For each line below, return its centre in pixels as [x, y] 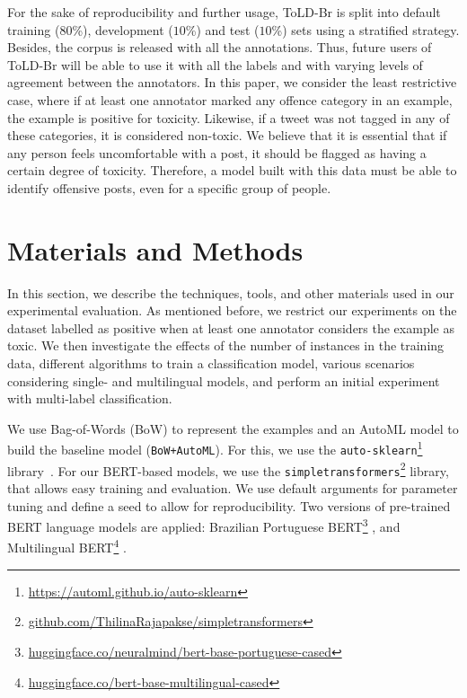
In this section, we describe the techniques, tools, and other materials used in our [231, 292]
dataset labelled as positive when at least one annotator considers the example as [231, 327]
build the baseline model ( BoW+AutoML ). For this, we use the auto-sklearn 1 [215, 448]
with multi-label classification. [90, 398]
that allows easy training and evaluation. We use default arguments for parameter [233, 488]
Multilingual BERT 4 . [67, 546]
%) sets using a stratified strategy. [366, 29]
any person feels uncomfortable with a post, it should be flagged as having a [217, 152]
